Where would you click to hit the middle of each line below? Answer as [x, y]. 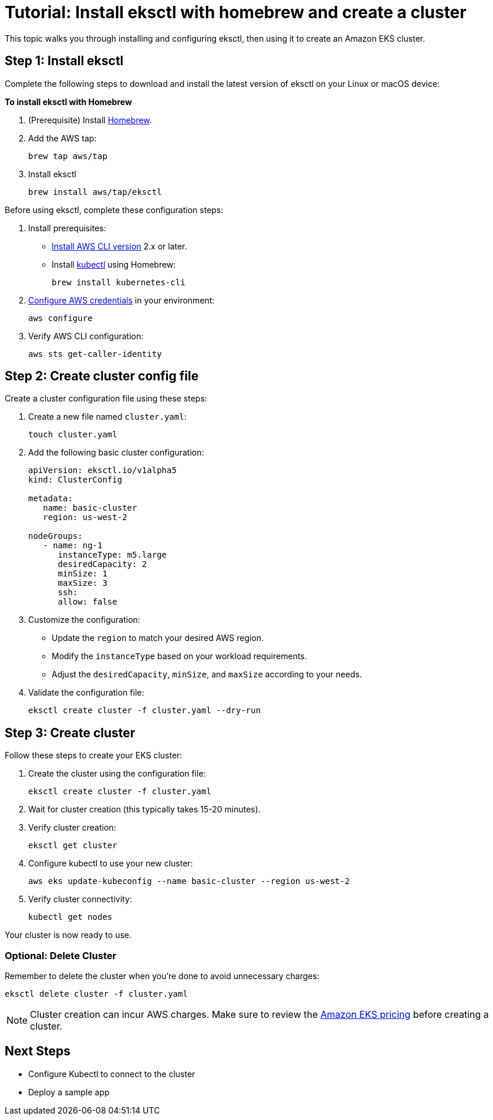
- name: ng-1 [73, 546]
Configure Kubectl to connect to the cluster [112, 1074]
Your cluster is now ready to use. [68, 935]
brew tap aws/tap [68, 156]
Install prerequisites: [67, 228]
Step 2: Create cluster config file [102, 376]
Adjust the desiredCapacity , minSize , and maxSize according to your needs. [207, 674]
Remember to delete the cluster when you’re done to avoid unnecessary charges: [162, 976]
